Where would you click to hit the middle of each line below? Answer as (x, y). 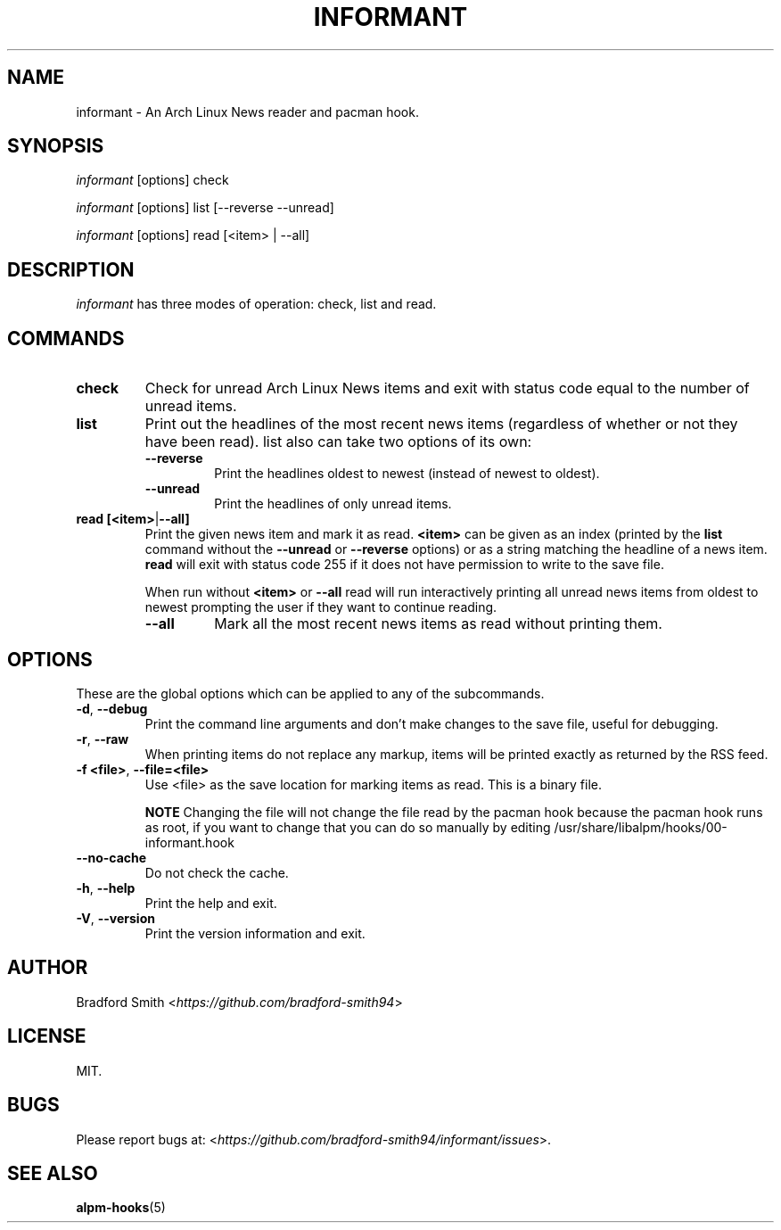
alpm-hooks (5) (121, 1208)
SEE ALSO (53, 1173)
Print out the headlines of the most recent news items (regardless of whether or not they (441, 424)
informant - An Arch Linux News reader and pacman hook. (247, 111)
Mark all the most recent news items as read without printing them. (438, 624)
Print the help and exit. (211, 903)
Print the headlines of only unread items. (333, 504)
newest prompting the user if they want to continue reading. (321, 607)
